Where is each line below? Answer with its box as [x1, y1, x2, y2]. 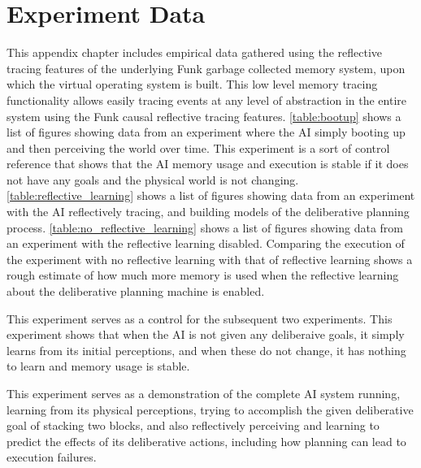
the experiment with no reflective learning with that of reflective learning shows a [7, 250, 413, 267]
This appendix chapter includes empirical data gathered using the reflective [7, 44, 383, 61]
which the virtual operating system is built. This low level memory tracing [7, 76, 378, 93]
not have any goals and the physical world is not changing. [7, 171, 299, 188]
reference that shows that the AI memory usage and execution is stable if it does [7, 155, 409, 172]
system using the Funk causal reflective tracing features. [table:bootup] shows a [7, 107, 401, 124]
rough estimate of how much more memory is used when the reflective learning [7, 266, 399, 284]
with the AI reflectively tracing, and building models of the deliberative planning [7, 203, 410, 220]
